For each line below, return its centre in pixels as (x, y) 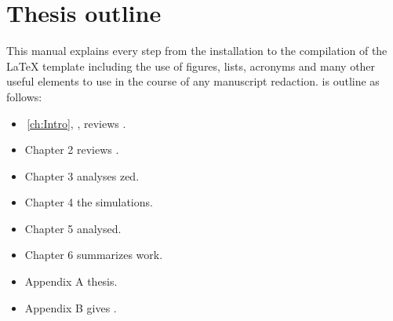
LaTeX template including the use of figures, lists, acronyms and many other (191, 66)
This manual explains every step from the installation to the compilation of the (197, 51)
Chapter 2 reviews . (72, 150)
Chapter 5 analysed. (73, 228)
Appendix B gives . (71, 307)
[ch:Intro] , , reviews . (76, 123)
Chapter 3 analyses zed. (82, 175)
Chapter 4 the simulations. (89, 202)
